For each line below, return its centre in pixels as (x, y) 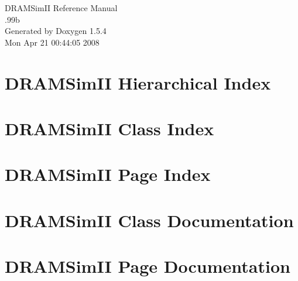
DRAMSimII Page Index (108, 174)
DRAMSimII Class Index (109, 128)
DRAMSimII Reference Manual (61, 8)
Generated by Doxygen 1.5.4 (56, 31)
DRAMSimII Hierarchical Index (138, 82)
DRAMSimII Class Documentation (149, 220)
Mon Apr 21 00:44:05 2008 (52, 42)
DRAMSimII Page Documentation (148, 266)
